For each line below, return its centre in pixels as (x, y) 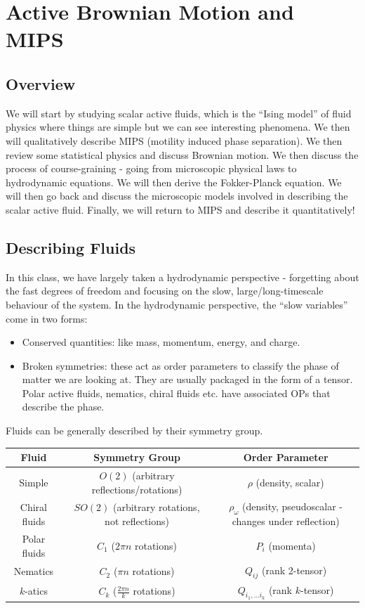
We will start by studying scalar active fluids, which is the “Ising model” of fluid (179, 113)
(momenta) (292, 545)
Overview (41, 83)
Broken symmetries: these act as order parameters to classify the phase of (180, 365)
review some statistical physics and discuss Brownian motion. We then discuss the (182, 154)
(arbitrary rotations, (156, 507)
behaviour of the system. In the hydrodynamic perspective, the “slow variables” (177, 304)
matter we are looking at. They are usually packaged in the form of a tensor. (187, 379)
